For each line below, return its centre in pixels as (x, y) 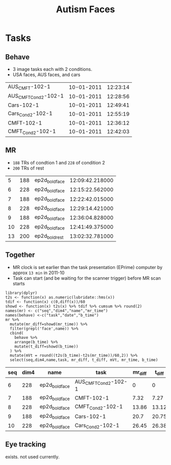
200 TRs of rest (28, 168)
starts (19, 283)
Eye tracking (26, 444)
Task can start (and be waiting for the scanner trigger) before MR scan (87, 278)
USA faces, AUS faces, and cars (46, 75)
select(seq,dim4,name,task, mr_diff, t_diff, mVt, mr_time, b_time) (84, 360)
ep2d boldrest (49, 236)
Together (20, 255)
